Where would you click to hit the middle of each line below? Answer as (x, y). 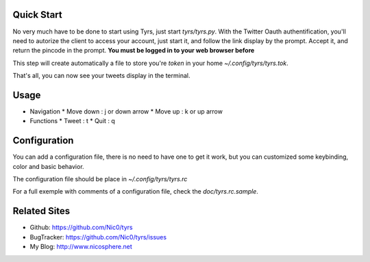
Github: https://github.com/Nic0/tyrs (81, 227)
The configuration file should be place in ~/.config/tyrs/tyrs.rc (100, 179)
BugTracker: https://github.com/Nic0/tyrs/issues (98, 237)
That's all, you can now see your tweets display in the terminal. (101, 76)
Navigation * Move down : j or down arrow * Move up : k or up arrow (126, 111)
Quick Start (37, 15)
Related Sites (41, 211)
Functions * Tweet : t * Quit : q (73, 121)
